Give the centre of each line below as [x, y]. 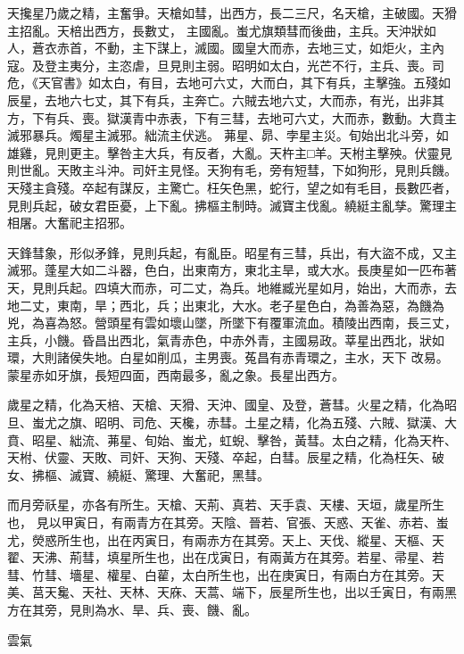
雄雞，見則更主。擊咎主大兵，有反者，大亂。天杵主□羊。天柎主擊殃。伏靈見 [230, 152]
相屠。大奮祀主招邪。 [70, 223]
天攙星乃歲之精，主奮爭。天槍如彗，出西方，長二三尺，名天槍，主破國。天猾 [232, 12]
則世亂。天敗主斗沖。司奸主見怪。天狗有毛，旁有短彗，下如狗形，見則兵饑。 [232, 170]
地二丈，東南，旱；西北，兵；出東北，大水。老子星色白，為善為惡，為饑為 [226, 305]
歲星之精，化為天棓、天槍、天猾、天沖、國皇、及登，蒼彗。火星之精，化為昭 [232, 405]
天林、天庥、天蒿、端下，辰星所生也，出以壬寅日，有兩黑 [288, 592]
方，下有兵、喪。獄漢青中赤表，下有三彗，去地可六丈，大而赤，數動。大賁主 [232, 117]
